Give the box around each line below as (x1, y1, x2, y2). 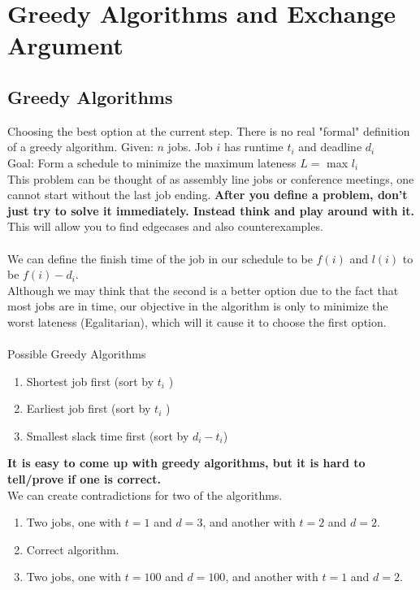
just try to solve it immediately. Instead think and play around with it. (7, 202, 414, 219)
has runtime (223, 138, 284, 155)
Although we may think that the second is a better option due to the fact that (7, 281, 399, 298)
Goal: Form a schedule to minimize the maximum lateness (7, 154, 297, 171)
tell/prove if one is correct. (7, 471, 161, 488)
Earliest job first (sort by (26, 400, 151, 417)
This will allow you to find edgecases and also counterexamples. (7, 218, 323, 235)
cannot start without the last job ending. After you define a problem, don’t (7, 186, 408, 203)
